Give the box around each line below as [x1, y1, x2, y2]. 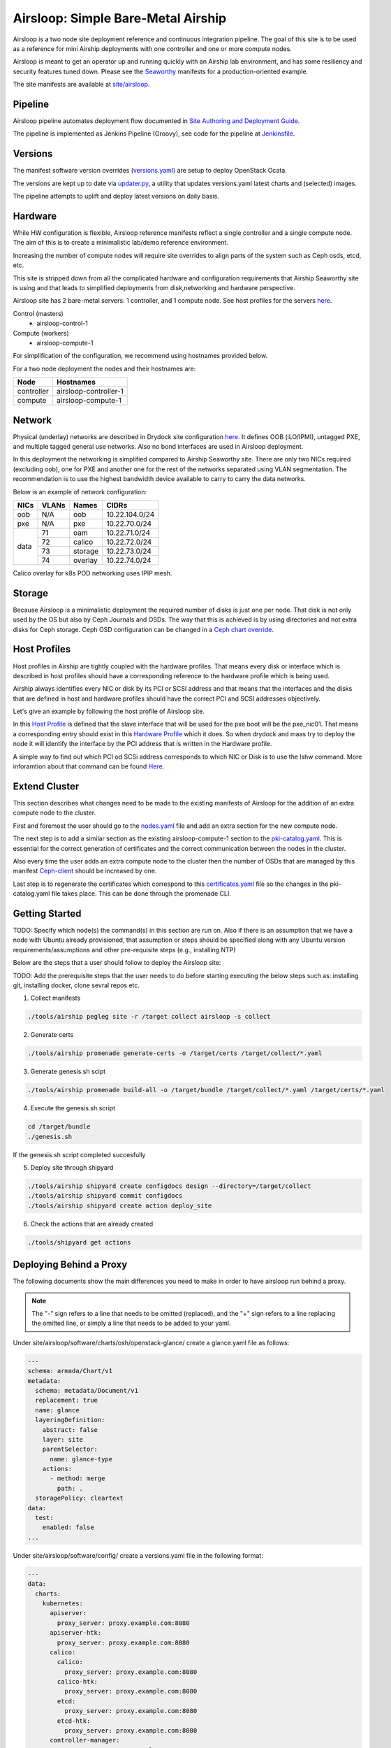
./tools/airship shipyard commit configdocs [27, 1192, 183, 1200]
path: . [57, 1484, 84, 1492]
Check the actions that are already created [30, 1219, 154, 1228]
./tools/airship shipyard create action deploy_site [27, 1201, 212, 1210]
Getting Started [13, 908, 82, 919]
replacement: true [35, 1396, 98, 1405]
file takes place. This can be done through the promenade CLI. [51, 889, 232, 898]
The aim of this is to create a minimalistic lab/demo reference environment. [13, 238, 228, 247]
